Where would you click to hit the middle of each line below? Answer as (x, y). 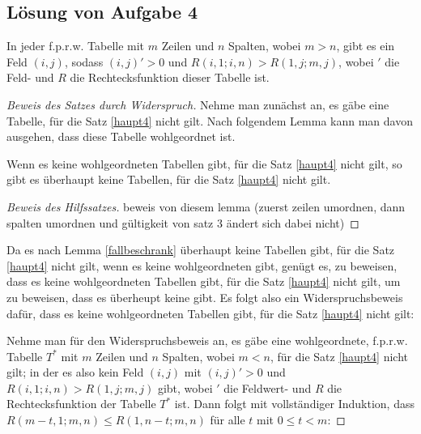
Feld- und (30, 77)
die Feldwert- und (268, 387)
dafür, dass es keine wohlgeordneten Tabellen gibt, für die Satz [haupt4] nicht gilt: (210, 313)
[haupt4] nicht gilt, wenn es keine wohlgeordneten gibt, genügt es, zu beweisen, (202, 265)
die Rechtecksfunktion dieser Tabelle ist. (170, 77)
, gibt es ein (366, 46)
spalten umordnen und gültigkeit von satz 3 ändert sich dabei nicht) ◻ (183, 222)
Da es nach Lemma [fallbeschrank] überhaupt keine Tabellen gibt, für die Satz (201, 250)
